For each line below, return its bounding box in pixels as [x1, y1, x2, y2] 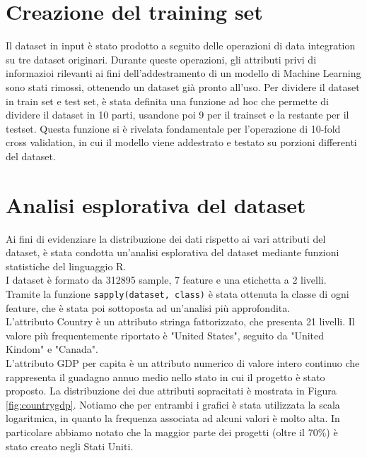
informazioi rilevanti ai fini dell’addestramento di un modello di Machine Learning [6, 66, 361, 80]
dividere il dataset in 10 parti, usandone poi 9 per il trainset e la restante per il [6, 107, 349, 122]
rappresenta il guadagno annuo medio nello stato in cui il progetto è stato [6, 369, 325, 384]
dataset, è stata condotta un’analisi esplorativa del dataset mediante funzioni [6, 245, 339, 260]
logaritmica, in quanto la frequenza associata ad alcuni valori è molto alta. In [6, 411, 340, 426]
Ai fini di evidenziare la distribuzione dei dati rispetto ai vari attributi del [6, 231, 326, 246]
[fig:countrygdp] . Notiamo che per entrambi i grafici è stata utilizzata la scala [6, 397, 340, 411]
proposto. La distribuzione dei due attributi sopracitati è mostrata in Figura [6, 383, 337, 398]
